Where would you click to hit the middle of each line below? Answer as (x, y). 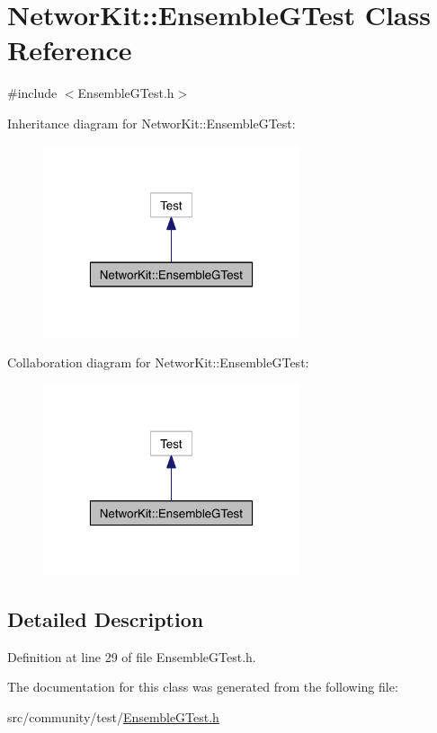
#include (32, 93)
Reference (70, 50)
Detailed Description (106, 619)
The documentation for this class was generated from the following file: (203, 687)
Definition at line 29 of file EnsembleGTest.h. (132, 656)
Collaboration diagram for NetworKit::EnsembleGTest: (158, 362)
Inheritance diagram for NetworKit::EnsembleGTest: (152, 123)
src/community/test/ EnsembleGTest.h (113, 717)
